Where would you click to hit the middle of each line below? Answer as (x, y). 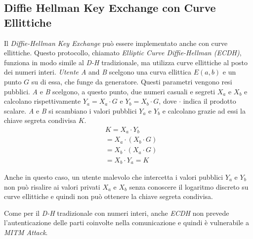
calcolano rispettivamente (42, 101)
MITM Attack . (26, 232)
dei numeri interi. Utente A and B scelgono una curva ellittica (98, 72)
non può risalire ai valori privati (52, 186)
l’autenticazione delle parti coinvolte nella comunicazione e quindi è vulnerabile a (126, 222)
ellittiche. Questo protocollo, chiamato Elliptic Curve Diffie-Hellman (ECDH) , (123, 53)
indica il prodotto (210, 101)
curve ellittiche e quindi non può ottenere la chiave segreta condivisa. (108, 196)
